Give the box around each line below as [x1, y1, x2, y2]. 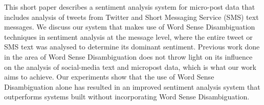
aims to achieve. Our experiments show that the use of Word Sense [4, 71, 214, 82]
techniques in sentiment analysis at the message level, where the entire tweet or [4, 31, 253, 42]
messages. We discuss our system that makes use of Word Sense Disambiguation [4, 21, 255, 32]
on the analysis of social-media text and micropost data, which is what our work [4, 61, 256, 72]
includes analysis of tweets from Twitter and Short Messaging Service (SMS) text [4, 11, 259, 22]
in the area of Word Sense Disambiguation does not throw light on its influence [4, 51, 253, 62]
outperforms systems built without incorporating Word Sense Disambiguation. [4, 91, 250, 102]
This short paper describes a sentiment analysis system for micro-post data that [4, 2, 255, 12]
